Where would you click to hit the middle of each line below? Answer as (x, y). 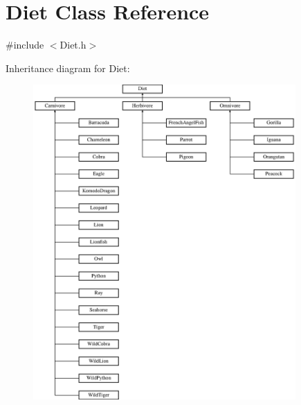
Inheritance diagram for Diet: (68, 68)
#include (25, 45)
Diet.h (73, 45)
